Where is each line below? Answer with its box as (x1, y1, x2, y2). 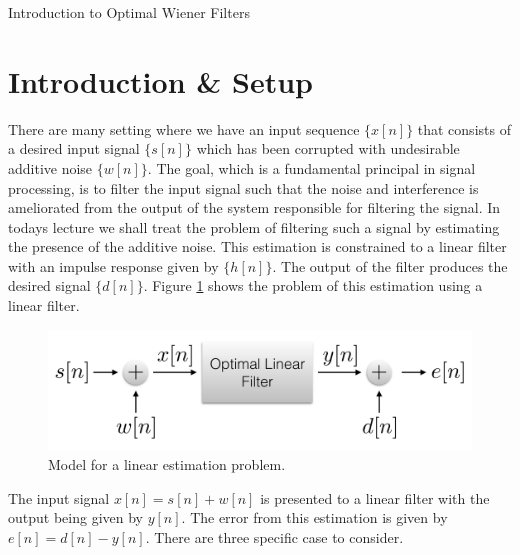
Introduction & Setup (8, 60, 313, 101)
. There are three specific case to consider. (145, 526, 404, 547)
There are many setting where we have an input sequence (8, 118, 360, 139)
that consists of (417, 118, 511, 139)
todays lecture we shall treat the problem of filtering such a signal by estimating (8, 216, 500, 237)
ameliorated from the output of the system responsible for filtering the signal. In (8, 197, 501, 218)
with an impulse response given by (8, 255, 219, 276)
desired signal (8, 275, 91, 296)
